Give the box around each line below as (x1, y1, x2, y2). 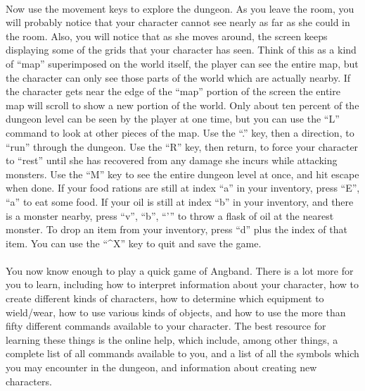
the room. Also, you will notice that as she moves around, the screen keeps (6, 28, 328, 43)
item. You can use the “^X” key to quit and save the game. (6, 235, 262, 250)
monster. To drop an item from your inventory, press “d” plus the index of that (6, 222, 347, 237)
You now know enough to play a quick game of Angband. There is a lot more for (6, 263, 354, 278)
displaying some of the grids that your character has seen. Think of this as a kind (6, 42, 357, 57)
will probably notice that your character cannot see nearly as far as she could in (6, 15, 350, 30)
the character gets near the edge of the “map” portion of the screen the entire (6, 84, 340, 99)
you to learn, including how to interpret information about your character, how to (6, 277, 359, 292)
